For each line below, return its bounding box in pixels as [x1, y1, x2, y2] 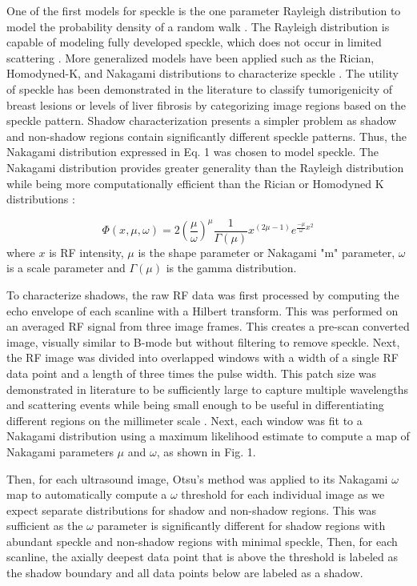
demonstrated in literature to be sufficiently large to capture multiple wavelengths [6, 380, 409, 397]
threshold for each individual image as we [181, 486, 385, 503]
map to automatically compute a [6, 486, 167, 503]
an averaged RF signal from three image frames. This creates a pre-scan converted [6, 318, 410, 335]
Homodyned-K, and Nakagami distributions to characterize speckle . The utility [6, 65, 399, 82]
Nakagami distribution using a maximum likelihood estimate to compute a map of [6, 427, 410, 444]
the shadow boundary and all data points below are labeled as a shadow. [6, 564, 363, 581]
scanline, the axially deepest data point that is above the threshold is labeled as [6, 548, 398, 565]
